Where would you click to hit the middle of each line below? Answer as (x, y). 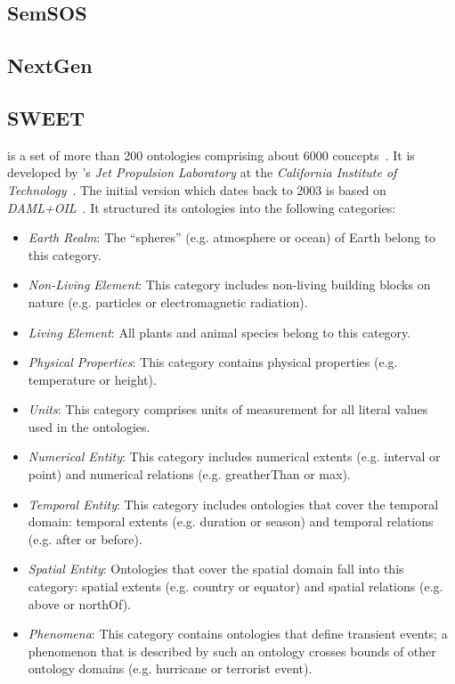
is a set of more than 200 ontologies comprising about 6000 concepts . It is (211, 155)
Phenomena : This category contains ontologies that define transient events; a (238, 634)
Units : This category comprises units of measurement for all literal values (228, 409)
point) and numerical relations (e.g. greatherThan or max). (189, 474)
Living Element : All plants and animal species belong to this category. (219, 332)
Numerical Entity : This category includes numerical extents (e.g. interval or (234, 456)
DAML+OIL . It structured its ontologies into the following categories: (202, 207)
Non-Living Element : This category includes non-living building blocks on (229, 285)
